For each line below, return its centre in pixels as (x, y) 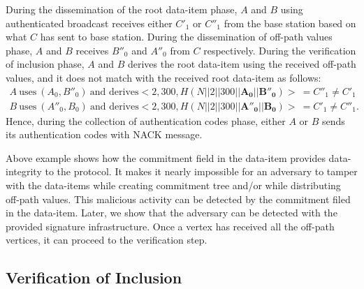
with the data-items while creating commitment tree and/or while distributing (173, 185)
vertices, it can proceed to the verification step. (107, 240)
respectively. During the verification (280, 50)
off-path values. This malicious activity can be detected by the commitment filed (178, 199)
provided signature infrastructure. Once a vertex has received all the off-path (170, 226)
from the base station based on (290, 23)
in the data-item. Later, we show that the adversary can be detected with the (172, 213)
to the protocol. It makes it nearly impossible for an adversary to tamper (201, 171)
